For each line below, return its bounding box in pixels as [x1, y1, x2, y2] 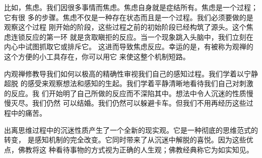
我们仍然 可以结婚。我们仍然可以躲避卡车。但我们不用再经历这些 [32, 98, 246, 108]
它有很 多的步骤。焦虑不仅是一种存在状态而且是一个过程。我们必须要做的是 [4, 12, 253, 22]
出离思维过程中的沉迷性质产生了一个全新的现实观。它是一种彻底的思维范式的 [4, 124, 258, 135]
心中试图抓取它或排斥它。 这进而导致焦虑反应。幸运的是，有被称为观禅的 [11, 41, 253, 52]
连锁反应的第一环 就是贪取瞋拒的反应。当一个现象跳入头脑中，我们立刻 [11, 31, 246, 42]
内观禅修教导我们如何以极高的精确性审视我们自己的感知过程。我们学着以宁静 [4, 68, 258, 78]
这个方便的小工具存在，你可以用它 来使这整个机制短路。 [4, 51, 190, 61]
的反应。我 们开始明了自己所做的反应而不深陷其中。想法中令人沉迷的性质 [4, 88, 246, 98]
